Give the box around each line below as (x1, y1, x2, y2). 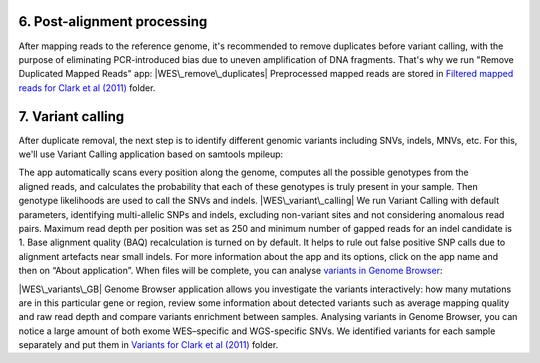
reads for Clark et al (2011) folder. (18, 81, 156, 94)
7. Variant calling (18, 108, 125, 125)
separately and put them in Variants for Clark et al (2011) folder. (18, 339, 279, 351)
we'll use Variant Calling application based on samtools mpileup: (18, 148, 284, 160)
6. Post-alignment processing (18, 13, 208, 30)
